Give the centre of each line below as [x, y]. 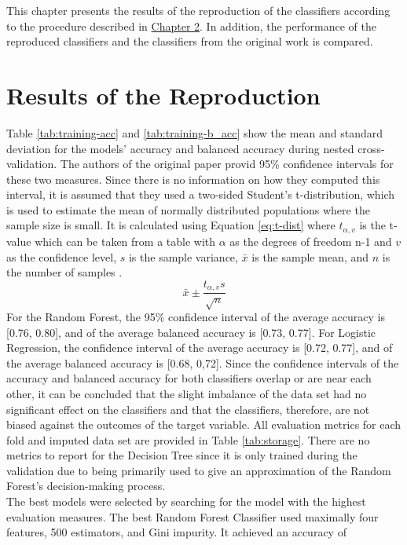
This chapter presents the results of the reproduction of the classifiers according [198, 10]
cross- [371, 148]
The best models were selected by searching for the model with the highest [186, 501]
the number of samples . [64, 272]
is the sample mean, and [310, 256]
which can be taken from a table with [125, 241]
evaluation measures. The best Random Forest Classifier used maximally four [192, 516]
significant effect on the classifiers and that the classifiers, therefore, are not [188, 409]
